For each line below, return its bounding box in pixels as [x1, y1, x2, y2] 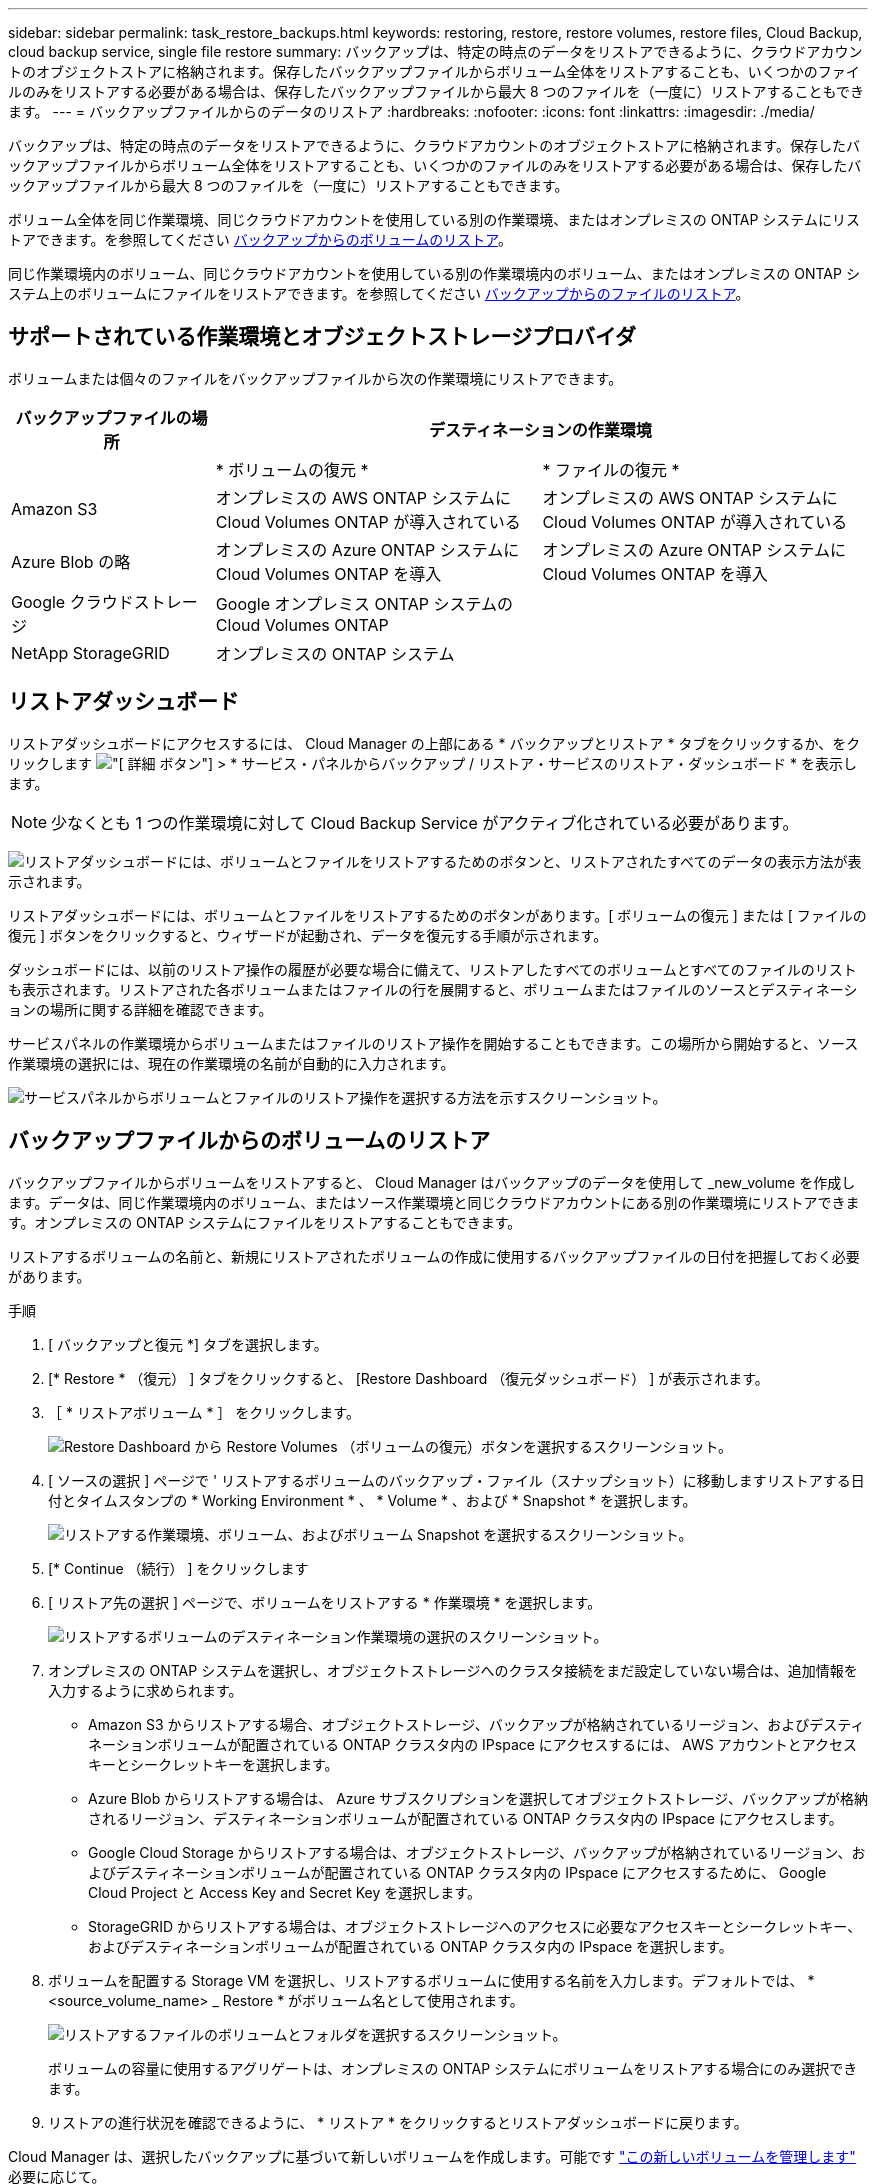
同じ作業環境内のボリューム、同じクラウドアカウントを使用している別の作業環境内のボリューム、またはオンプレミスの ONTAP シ [8, 265, 860, 282]
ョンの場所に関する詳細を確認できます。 [8, 1000, 273, 1018]
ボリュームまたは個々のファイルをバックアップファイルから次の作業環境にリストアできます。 [8, 369, 623, 387]
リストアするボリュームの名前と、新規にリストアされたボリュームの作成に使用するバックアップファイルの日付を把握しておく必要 [8, 1247, 860, 1265]
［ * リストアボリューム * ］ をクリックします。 [48, 1403, 360, 1421]
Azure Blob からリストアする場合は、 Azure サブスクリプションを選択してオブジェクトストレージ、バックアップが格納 [88, 1789, 868, 1807]
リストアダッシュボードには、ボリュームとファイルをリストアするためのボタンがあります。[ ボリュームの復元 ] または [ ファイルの [8, 906, 867, 924]
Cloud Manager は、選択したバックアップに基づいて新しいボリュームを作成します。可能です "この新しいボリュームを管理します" [8, 2147, 856, 2165]
